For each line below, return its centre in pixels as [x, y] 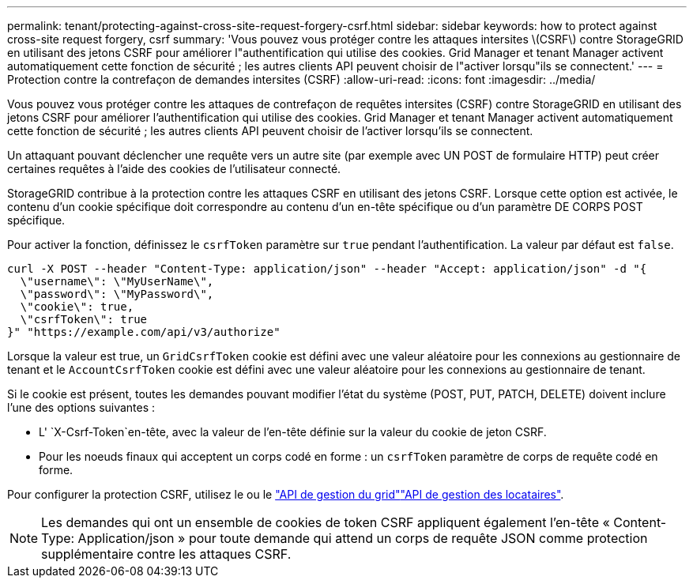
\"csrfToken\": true [84, 319]
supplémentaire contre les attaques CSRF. [166, 554]
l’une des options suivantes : [81, 407]
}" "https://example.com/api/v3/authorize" [144, 332]
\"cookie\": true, [77, 307]
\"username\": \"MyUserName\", [117, 281]
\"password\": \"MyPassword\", [117, 294]
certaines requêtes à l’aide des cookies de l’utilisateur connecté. [174, 169]
